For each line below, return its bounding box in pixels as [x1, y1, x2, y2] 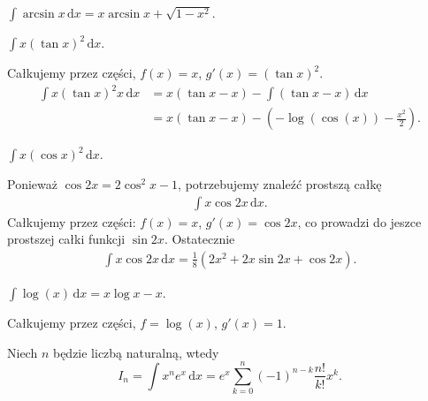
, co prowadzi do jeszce [297, 212, 422, 231]
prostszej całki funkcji [7, 230, 126, 248]
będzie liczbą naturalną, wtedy [52, 343, 219, 361]
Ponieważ [7, 175, 57, 193]
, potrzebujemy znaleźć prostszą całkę [178, 175, 382, 193]
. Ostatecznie [164, 230, 235, 248]
